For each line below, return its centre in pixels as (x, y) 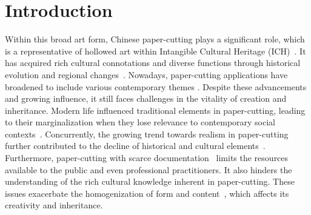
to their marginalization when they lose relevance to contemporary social (140, 122)
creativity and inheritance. (54, 205)
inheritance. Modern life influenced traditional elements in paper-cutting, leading (155, 110)
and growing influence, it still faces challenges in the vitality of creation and (146, 98)
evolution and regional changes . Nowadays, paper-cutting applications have (146, 74)
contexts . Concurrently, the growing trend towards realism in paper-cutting (147, 134)
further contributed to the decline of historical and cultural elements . (135, 146)
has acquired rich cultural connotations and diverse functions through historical (153, 63)
